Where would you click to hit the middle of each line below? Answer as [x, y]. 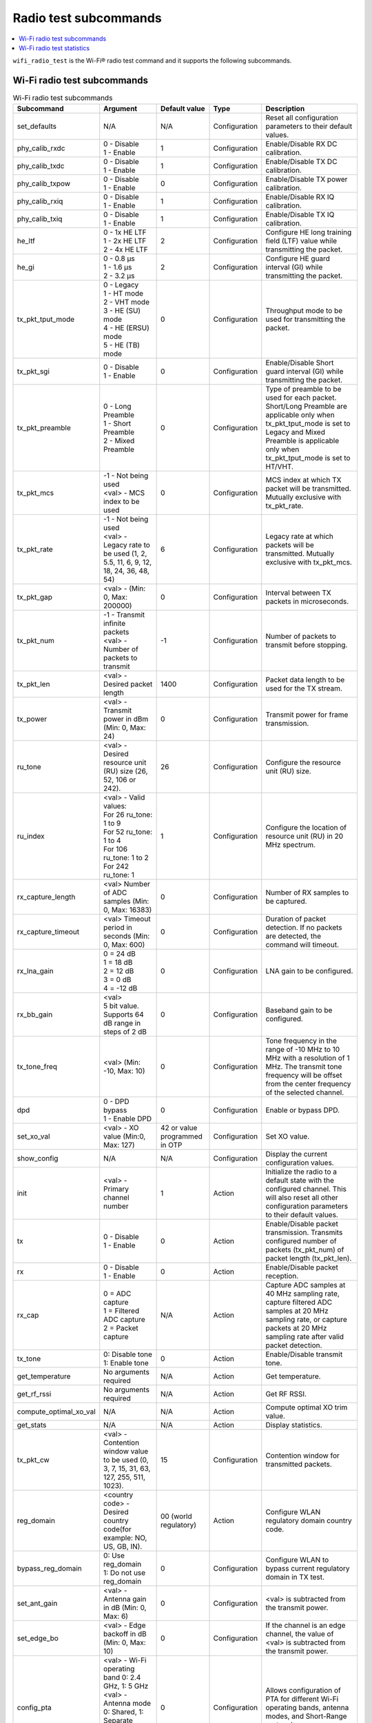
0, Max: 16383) [128, 910]
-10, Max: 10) [124, 1070]
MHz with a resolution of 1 [308, 1058]
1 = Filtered [122, 1311]
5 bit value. [121, 1006]
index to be [122, 501]
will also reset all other [302, 1197]
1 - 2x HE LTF [125, 241]
